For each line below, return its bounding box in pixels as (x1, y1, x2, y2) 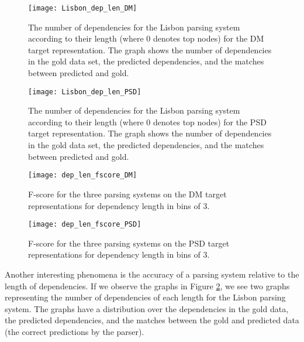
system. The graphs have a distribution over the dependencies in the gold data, (5, 302, 289, 314)
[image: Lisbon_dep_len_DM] (28, 4, 137, 12)
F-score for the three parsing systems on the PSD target (28, 237, 230, 249)
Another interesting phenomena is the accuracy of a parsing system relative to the (5, 268, 299, 280)
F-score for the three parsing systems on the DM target (28, 187, 227, 200)
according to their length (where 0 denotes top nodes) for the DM (28, 32, 264, 45)
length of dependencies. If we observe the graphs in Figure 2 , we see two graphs (5, 279, 290, 292)
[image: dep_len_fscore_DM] (28, 171, 137, 180)
